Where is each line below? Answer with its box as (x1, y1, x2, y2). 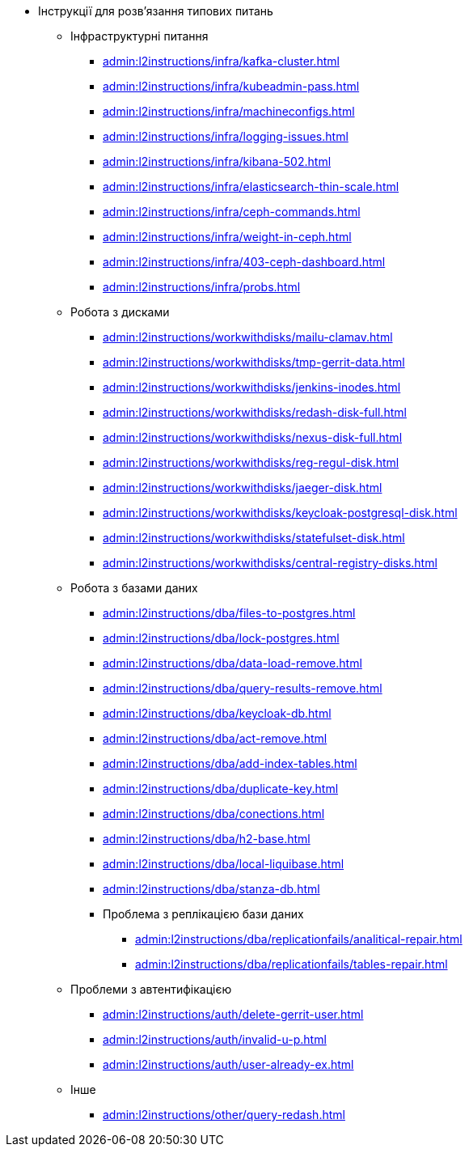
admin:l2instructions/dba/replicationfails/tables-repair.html (135, 957, 448, 971)
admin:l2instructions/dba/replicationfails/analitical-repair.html (135, 932, 463, 946)
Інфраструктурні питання (70, 29, 209, 43)
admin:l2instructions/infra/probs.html (103, 280, 301, 294)
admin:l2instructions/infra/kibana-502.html (103, 155, 332, 168)
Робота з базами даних (70, 581, 198, 595)
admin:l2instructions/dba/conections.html (103, 807, 325, 820)
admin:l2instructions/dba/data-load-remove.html (103, 656, 362, 670)
